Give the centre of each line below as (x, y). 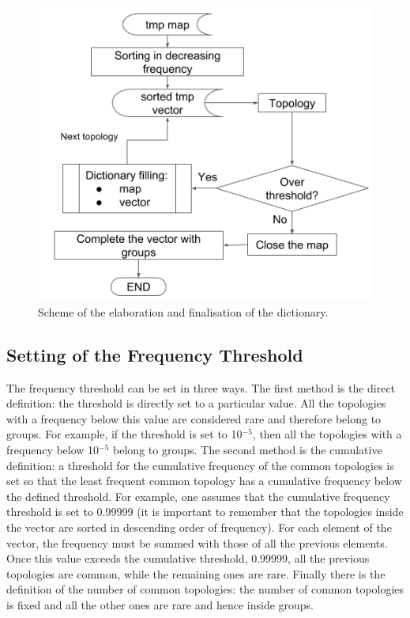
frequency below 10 (53, 449)
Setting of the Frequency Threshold (155, 354)
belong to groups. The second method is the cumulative (248, 449)
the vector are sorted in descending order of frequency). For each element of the (199, 527)
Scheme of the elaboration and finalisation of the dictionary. (183, 311)
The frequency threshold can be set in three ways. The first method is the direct (201, 387)
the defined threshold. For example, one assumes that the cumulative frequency (198, 496)
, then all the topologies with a (327, 434)
